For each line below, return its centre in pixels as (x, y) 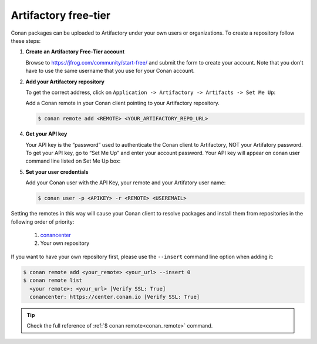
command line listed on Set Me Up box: (73, 161)
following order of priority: (43, 222)
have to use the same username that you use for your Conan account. (110, 71)
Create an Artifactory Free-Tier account (75, 52)
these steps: (26, 41)
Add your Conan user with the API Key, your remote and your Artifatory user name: (126, 183)
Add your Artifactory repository (65, 82)
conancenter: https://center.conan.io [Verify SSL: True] (115, 297)
